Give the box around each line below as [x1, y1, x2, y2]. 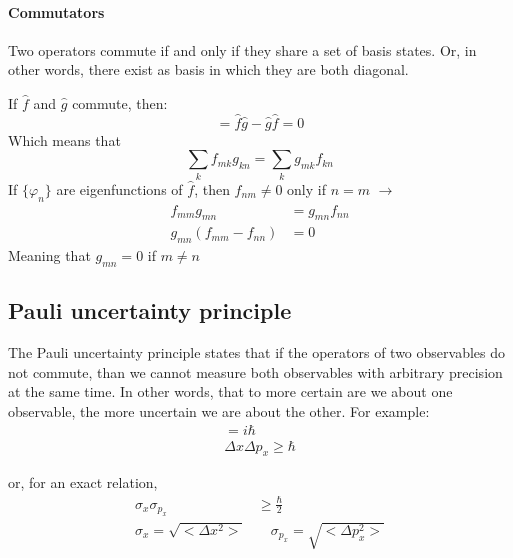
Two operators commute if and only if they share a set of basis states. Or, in [8, 39, 477, 60]
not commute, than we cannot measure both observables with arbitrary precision [8, 361, 503, 382]
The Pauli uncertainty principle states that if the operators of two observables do [8, 342, 505, 363]
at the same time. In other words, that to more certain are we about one [8, 381, 453, 402]
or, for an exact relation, [8, 472, 158, 493]
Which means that [8, 129, 121, 150]
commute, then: [72, 92, 168, 113]
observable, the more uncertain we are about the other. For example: [8, 400, 430, 421]
